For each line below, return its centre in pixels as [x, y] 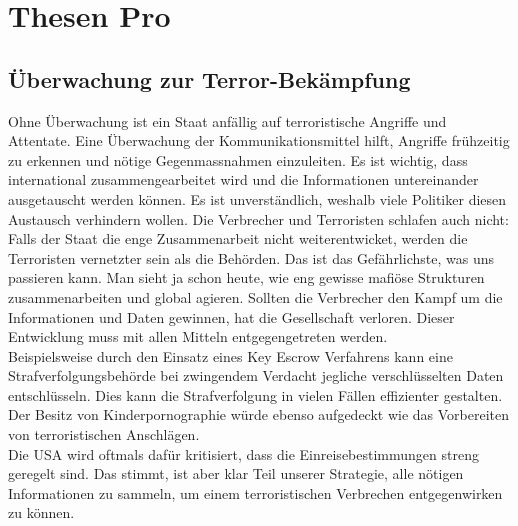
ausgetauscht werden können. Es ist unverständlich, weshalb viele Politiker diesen [257, 198]
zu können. [41, 512]
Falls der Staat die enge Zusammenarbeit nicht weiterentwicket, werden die [238, 238]
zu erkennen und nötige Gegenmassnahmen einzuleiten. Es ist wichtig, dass [238, 159]
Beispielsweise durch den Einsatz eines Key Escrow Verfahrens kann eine [230, 355]
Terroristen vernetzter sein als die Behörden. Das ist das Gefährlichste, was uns [251, 257]
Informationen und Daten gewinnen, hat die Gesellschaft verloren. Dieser [231, 316]
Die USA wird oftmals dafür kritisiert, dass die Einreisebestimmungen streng [243, 453]
